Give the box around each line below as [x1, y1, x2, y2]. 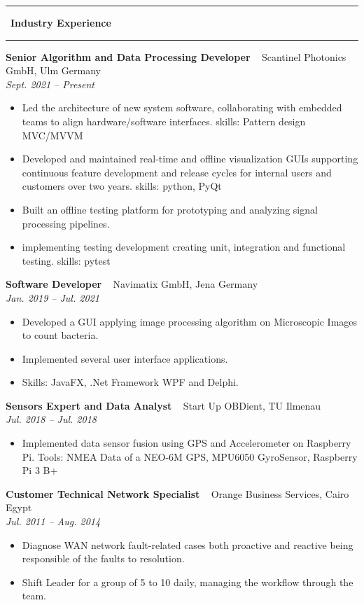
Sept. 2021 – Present [6, 76, 95, 91]
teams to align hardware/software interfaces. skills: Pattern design [22, 113, 306, 128]
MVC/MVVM [22, 127, 83, 142]
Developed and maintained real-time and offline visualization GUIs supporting [22, 151, 358, 166]
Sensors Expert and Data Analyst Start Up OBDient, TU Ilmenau [6, 398, 321, 412]
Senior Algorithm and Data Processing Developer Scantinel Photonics [6, 49, 346, 64]
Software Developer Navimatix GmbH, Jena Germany [6, 277, 258, 291]
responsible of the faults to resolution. [22, 551, 185, 566]
